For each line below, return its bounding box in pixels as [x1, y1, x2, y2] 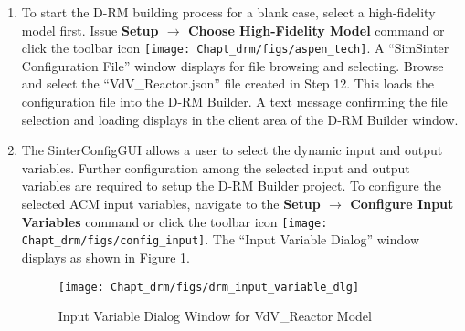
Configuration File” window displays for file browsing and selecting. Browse [21, 56, 444, 75]
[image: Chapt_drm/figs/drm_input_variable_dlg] [58, 280, 360, 294]
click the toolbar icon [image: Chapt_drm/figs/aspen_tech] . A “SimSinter [21, 38, 449, 57]
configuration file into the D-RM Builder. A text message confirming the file [21, 92, 448, 111]
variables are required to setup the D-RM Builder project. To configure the [21, 176, 441, 195]
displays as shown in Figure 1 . [21, 247, 190, 266]
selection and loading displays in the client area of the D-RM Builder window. [21, 109, 459, 129]
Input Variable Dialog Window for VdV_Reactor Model [58, 306, 372, 326]
